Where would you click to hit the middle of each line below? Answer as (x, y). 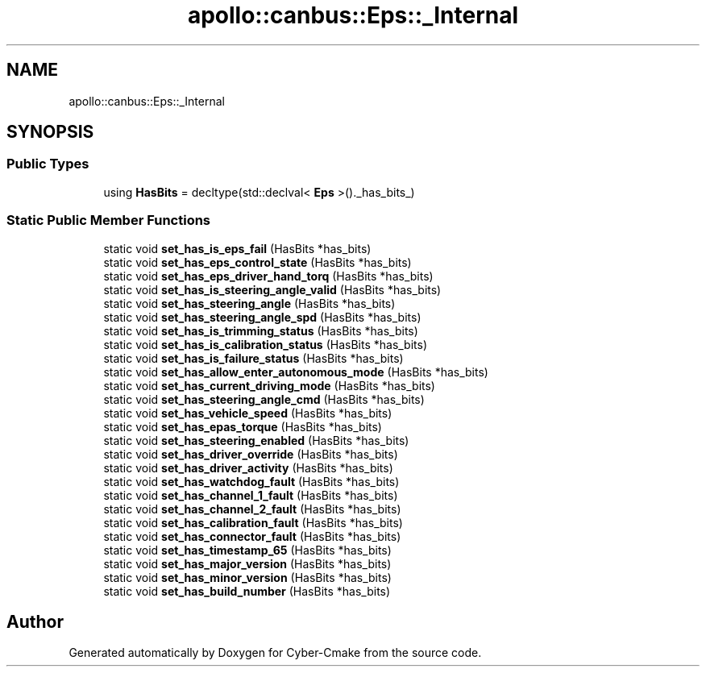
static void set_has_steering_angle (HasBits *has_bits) (249, 303)
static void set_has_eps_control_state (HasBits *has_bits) (257, 262)
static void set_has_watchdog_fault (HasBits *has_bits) (251, 481)
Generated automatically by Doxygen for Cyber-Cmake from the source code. (275, 653)
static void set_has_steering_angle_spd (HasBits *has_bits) (262, 317)
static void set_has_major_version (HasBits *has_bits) (247, 563)
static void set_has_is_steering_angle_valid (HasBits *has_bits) (272, 289)
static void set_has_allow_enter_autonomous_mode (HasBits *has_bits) (296, 372)
